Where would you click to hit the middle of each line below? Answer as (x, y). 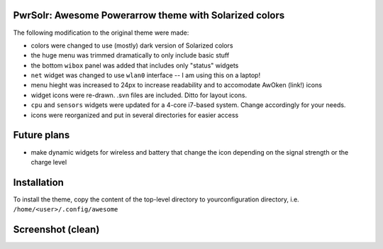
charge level (49, 162)
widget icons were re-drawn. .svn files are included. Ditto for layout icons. (139, 95)
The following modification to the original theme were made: (101, 33)
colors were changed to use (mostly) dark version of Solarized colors (132, 45)
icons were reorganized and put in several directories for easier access (135, 115)
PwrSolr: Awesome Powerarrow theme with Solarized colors (149, 15)
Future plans (41, 135)
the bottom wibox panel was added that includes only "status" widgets (135, 65)
